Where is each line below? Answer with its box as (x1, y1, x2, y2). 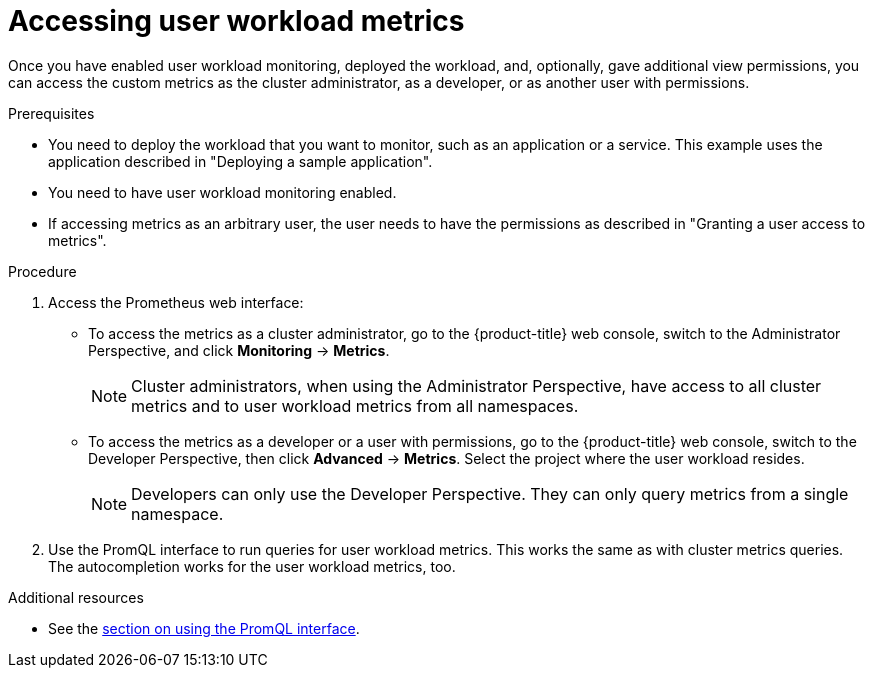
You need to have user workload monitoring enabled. (48, 183, 397, 201)
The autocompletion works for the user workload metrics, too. (48, 557, 456, 575)
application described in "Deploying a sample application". (48, 152, 433, 170)
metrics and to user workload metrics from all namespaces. (131, 395, 579, 416)
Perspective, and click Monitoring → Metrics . (88, 341, 390, 359)
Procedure (8, 262, 77, 280)
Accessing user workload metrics (8, 4, 465, 38)
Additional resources (8, 588, 144, 606)
